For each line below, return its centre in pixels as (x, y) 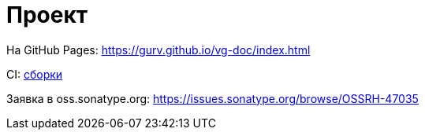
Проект (47, 15)
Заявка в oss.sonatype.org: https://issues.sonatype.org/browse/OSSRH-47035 (212, 98)
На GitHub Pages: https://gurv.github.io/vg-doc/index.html (158, 50)
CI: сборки (35, 74)
